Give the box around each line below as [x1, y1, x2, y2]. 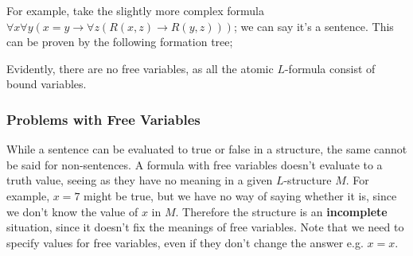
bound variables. [6, 76, 87, 92]
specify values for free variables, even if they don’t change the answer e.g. [6, 234, 364, 250]
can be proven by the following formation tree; [6, 33, 233, 50]
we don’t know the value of [6, 203, 138, 219]
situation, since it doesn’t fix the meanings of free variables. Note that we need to [6, 219, 404, 235]
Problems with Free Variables [6, 109, 201, 129]
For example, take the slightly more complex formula [6, 2, 264, 18]
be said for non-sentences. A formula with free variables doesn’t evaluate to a [6, 156, 383, 173]
